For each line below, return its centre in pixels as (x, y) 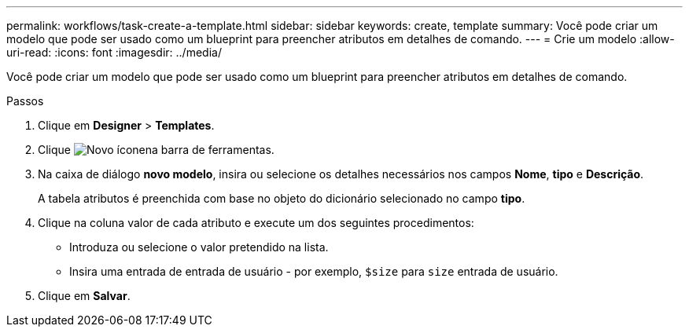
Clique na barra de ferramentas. (156, 150)
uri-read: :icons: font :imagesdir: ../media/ (114, 52)
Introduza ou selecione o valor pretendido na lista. (199, 247)
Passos (25, 101)
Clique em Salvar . (84, 296)
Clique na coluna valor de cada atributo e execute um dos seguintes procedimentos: (256, 223)
